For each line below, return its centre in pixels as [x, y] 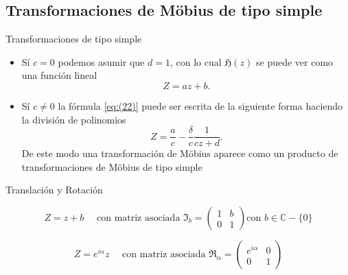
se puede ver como [295, 61]
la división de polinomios [74, 119]
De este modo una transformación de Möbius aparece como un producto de [180, 153]
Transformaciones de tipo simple [74, 39]
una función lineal [59, 75]
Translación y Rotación [54, 190]
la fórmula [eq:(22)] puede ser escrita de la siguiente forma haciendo [200, 105]
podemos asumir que [101, 61]
